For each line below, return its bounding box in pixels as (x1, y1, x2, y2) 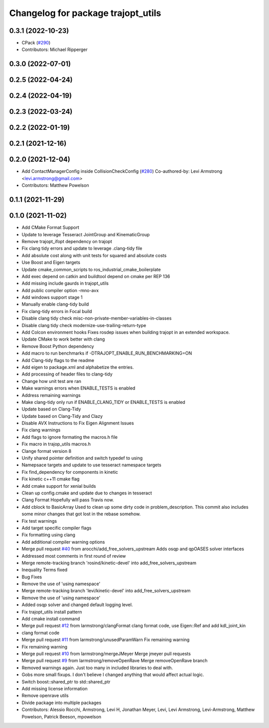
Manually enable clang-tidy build (21, 301, 89, 307)
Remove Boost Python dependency (21, 343, 94, 349)
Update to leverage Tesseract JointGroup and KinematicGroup (21, 231, 150, 237)
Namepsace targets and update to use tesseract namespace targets (21, 462, 161, 468)
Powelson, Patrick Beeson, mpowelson (21, 714, 102, 720)
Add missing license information (21, 686, 88, 692)
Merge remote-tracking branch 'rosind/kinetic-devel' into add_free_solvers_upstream (21, 560, 197, 566)
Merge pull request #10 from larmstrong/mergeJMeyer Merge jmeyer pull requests (21, 651, 191, 657)
